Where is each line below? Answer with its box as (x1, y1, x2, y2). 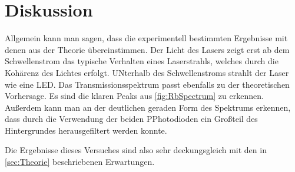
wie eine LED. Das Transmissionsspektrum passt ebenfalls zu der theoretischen (5, 78, 290, 90)
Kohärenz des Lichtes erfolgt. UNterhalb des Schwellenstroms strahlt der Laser (5, 66, 289, 78)
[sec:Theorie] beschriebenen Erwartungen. (5, 156, 155, 168)
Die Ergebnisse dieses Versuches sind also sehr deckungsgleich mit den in (5, 144, 267, 156)
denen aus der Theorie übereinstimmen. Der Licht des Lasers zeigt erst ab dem (5, 43, 290, 55)
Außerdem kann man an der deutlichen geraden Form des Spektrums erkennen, (5, 101, 291, 113)
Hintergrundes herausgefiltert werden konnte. (5, 124, 167, 136)
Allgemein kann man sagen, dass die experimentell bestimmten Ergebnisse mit (5, 32, 288, 44)
